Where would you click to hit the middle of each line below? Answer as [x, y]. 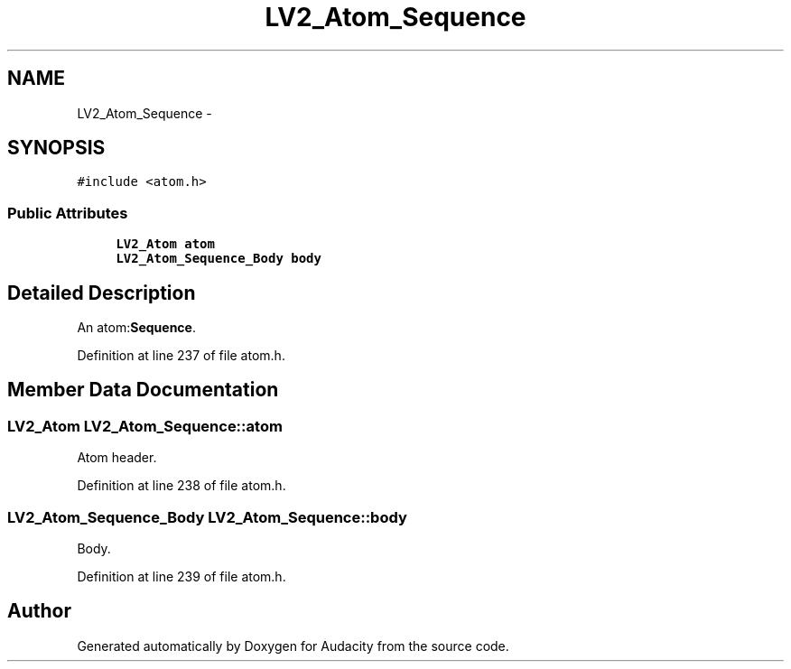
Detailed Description [102, 293]
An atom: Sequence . [136, 328]
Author [39, 611]
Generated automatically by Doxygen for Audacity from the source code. [293, 646]
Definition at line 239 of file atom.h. [181, 576]
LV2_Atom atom [165, 244]
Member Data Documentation [143, 390]
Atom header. [117, 458]
